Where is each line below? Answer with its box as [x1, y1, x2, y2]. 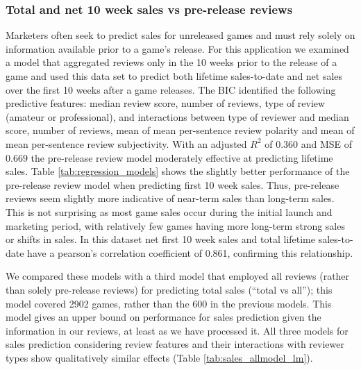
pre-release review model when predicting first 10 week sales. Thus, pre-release [6, 177, 339, 192]
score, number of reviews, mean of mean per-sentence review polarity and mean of [6, 123, 355, 137]
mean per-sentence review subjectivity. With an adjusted [6, 136, 247, 151]
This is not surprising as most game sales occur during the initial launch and [6, 204, 333, 219]
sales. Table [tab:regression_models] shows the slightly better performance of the [6, 164, 350, 178]
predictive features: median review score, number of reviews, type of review [6, 96, 326, 110]
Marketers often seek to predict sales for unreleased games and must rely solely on [6, 28, 355, 42]
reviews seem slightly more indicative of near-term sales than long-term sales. [6, 191, 335, 205]
